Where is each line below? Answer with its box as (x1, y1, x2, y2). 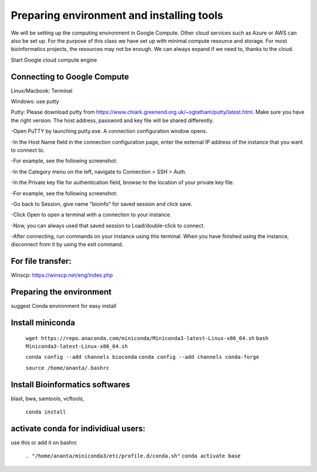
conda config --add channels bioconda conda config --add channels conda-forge (25, 354, 259, 361)
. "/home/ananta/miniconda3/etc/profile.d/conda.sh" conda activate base (25, 453, 241, 460)
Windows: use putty (11, 98, 59, 105)
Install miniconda (11, 318, 76, 328)
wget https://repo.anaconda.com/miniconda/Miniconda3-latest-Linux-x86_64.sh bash (25, 335, 269, 341)
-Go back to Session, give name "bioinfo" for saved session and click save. (11, 200, 193, 208)
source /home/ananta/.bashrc (25, 364, 110, 371)
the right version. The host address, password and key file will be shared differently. (11, 117, 214, 124)
